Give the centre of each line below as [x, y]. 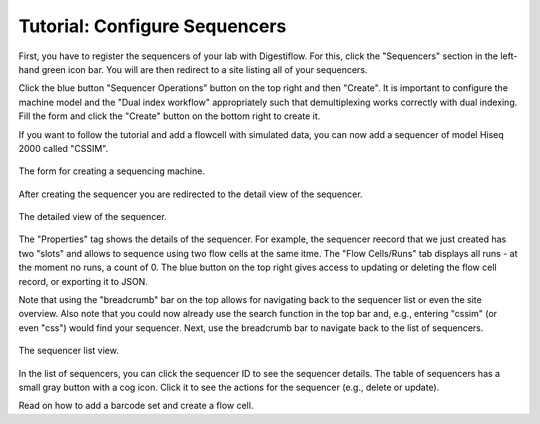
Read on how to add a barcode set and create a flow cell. [136, 406]
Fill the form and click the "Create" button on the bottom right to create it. [169, 116]
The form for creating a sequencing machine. [111, 171]
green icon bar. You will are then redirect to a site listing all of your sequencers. [204, 69]
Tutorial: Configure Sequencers [152, 26]
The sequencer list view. [68, 351]
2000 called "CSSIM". [63, 148]
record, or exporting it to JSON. [83, 281]
